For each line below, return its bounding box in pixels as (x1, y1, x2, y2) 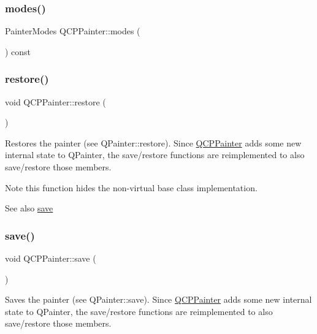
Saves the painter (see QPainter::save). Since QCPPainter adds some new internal (5, 293, 312, 306)
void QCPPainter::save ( (5, 252, 96, 264)
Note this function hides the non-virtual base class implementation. (5, 181, 258, 194)
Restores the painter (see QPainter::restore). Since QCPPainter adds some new (5, 136, 302, 149)
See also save (5, 202, 53, 214)
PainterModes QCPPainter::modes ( (5, 25, 140, 37)
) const (5, 45, 31, 58)
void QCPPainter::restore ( (5, 95, 106, 108)
